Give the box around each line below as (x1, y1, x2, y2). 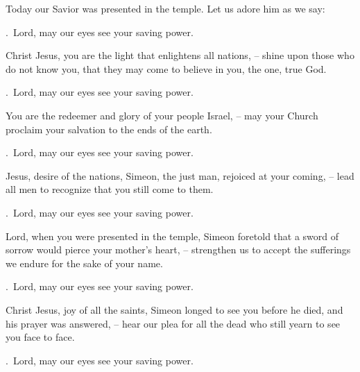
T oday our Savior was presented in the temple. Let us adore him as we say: (6, 1, 325, 15)
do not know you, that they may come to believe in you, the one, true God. (6, 61, 327, 76)
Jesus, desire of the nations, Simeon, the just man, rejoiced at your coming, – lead (6, 168, 354, 183)
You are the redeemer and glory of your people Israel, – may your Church (6, 108, 318, 122)
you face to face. (6, 330, 75, 344)
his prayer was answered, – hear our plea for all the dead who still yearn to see (6, 316, 341, 330)
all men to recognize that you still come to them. (6, 182, 214, 196)
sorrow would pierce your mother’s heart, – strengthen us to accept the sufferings (6, 242, 351, 257)
